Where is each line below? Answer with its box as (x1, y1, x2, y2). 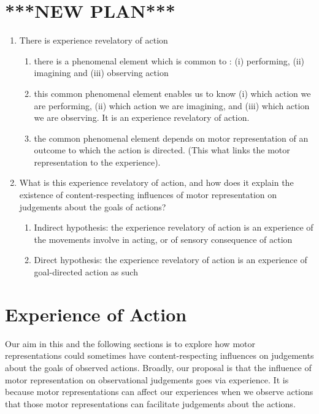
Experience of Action (5, 301, 187, 326)
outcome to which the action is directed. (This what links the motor (34, 144, 290, 156)
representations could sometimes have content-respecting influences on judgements (5, 349, 314, 362)
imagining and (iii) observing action (34, 66, 169, 79)
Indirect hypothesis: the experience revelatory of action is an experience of (34, 221, 313, 234)
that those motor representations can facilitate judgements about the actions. (5, 397, 296, 410)
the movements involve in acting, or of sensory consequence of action (34, 232, 293, 245)
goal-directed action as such (34, 266, 138, 278)
